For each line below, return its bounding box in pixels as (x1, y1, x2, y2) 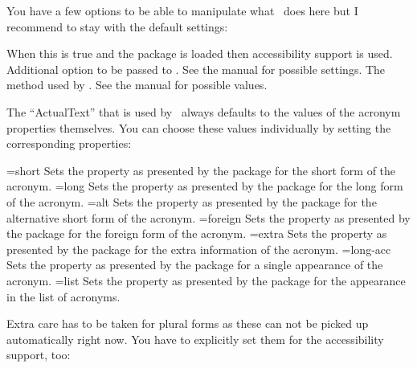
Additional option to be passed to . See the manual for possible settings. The (6, 60, 386, 77)
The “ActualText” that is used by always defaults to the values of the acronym (6, 103, 401, 120)
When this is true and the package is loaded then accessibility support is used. (6, 45, 393, 62)
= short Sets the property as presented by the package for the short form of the (6, 162, 396, 178)
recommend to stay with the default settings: (6, 18, 228, 35)
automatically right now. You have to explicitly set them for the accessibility (6, 330, 384, 347)
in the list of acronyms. (6, 288, 121, 305)
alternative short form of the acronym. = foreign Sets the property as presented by (6, 209, 411, 226)
